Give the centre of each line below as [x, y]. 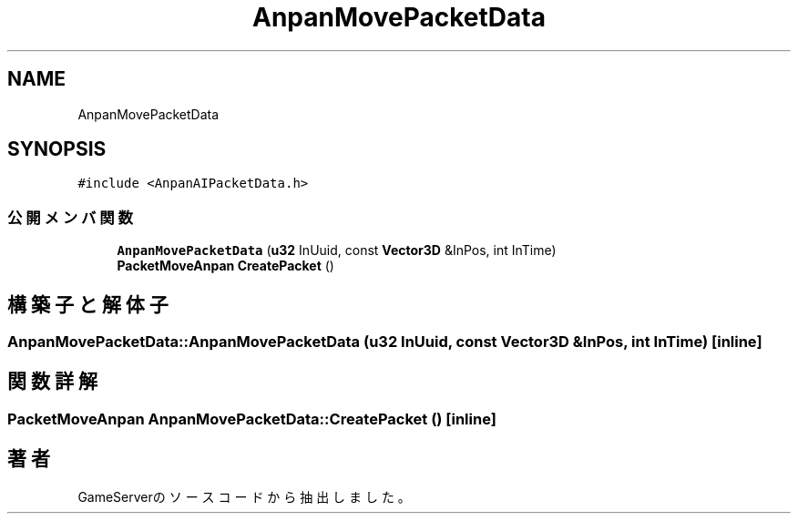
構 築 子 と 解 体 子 [88, 304]
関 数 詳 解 [52, 382]
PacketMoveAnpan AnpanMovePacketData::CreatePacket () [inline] [252, 419]
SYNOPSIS [57, 149]
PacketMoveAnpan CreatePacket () [225, 266]
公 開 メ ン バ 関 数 [70, 217]
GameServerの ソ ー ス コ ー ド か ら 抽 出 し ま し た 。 [244, 496]
